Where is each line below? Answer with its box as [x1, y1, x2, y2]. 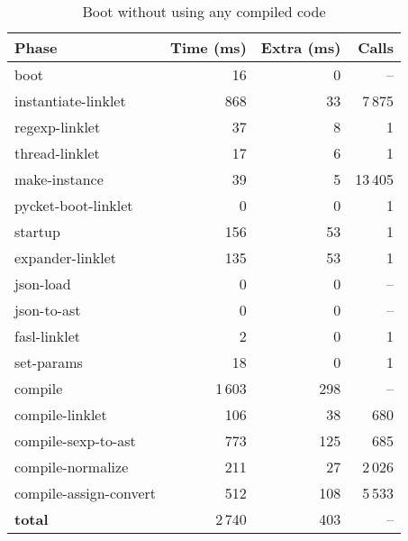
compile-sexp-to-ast [14, 430, 136, 451]
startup [14, 221, 60, 242]
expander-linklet [14, 247, 116, 268]
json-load [14, 273, 71, 294]
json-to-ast [14, 299, 81, 320]
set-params [14, 352, 83, 372]
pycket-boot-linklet [14, 195, 133, 215]
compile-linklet [14, 404, 107, 425]
